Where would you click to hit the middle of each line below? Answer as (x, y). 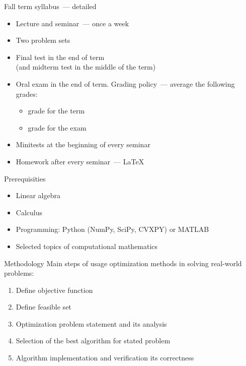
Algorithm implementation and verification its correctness (105, 358)
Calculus (29, 212)
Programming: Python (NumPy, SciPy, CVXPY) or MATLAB (112, 229)
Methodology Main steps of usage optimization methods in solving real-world (123, 263)
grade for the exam (57, 127)
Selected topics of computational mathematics (87, 246)
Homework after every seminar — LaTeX (80, 161)
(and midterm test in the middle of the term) (86, 67)
